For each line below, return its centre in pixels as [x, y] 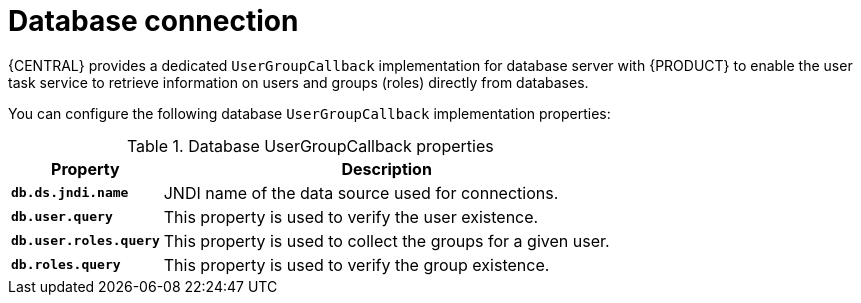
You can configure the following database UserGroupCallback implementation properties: [309, 113]
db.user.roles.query [85, 241]
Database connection [153, 21]
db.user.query [62, 217]
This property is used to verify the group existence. [356, 264]
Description [386, 168]
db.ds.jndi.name [70, 193]
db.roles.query [66, 265]
